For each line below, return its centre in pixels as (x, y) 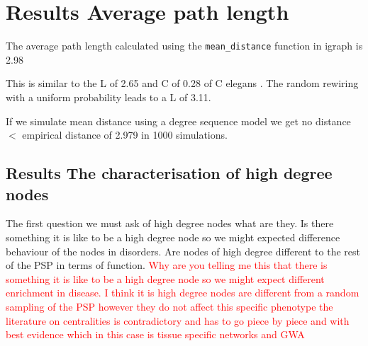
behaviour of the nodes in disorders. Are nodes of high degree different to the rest (183, 251)
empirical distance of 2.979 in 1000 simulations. (125, 135)
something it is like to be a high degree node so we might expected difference (173, 237)
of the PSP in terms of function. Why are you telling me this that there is (167, 265)
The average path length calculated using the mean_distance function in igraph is (184, 46)
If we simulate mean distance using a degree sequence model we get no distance (178, 121)
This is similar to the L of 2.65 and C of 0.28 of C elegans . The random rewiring (182, 83)
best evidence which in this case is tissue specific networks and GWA (155, 334)
